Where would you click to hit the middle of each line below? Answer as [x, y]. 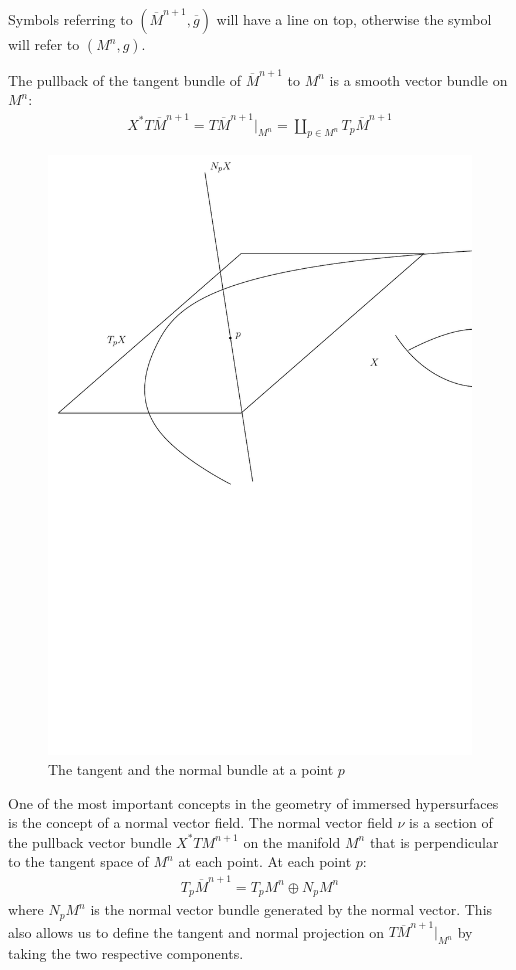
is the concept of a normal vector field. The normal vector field [200, 822]
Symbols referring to [70, 19]
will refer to [44, 44]
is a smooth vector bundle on [418, 79]
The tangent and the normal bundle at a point [191, 768]
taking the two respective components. [126, 953]
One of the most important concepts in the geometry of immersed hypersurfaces [253, 802]
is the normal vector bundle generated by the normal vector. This [291, 909]
